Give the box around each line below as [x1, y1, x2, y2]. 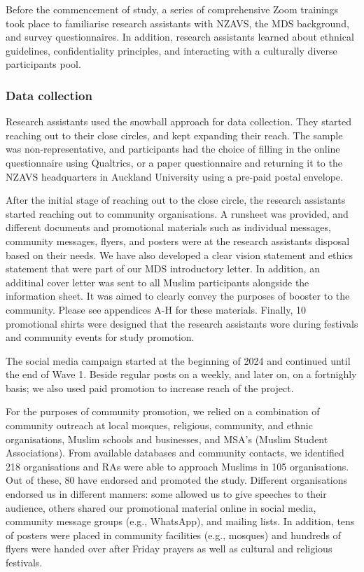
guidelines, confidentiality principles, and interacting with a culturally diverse [6, 43, 337, 57]
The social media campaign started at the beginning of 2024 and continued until [6, 353, 351, 368]
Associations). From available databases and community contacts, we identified [6, 445, 344, 460]
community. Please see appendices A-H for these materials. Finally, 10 [6, 302, 306, 316]
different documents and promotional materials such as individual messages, [6, 220, 331, 235]
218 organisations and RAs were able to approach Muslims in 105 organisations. [6, 459, 349, 473]
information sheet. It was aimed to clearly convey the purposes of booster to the [6, 288, 350, 303]
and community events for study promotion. [6, 330, 195, 344]
